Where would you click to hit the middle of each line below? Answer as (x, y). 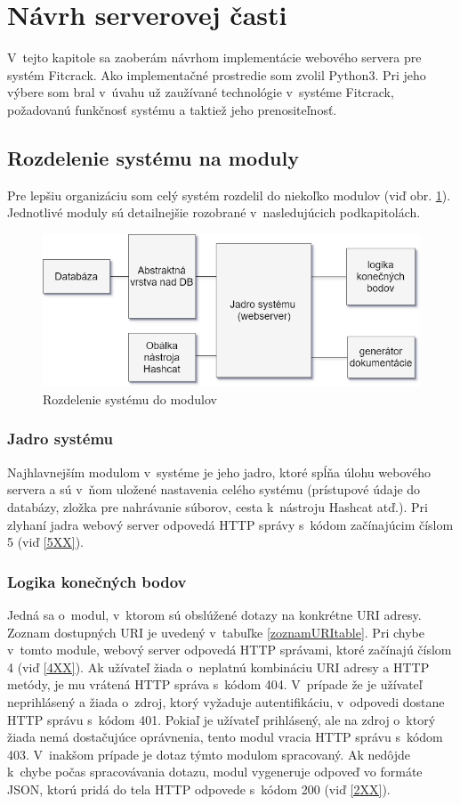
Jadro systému (61, 439)
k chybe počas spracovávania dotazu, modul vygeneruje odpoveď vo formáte (215, 772)
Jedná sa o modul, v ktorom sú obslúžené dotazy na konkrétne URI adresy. (214, 614)
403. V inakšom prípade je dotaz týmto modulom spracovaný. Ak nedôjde (209, 754)
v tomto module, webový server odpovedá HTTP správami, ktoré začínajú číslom (230, 650)
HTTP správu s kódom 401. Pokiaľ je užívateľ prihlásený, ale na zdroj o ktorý (222, 719)
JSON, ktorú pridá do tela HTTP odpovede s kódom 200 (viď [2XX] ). (199, 789)
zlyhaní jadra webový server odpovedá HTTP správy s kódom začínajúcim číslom (230, 524)
